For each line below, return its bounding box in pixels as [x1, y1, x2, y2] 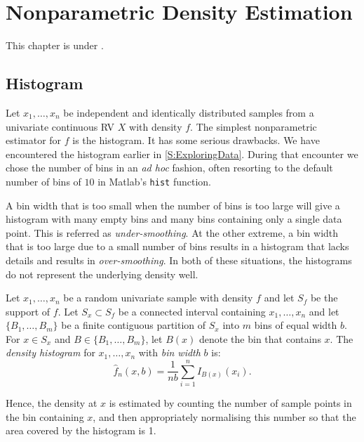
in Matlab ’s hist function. [97, 174, 211, 188]
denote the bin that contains [198, 331, 321, 346]
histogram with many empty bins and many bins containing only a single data [6, 212, 342, 226]
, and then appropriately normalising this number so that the [93, 409, 356, 424]
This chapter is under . [6, 38, 104, 53]
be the [310, 290, 338, 305]
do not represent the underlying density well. [6, 266, 198, 281]
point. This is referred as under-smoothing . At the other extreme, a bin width [6, 225, 339, 240]
